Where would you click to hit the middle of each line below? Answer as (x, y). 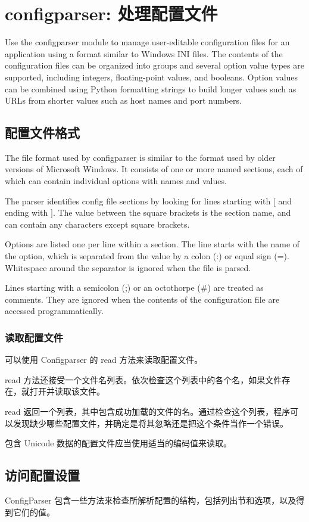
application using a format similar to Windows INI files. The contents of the (144, 53)
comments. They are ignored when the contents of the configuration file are (142, 299)
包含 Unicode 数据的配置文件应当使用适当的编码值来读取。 (118, 443)
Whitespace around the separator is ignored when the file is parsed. (128, 267)
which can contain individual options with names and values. (116, 181)
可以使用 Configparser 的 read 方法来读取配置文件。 (104, 360)
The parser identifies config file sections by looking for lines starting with (138, 201)
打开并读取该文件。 (67, 391)
